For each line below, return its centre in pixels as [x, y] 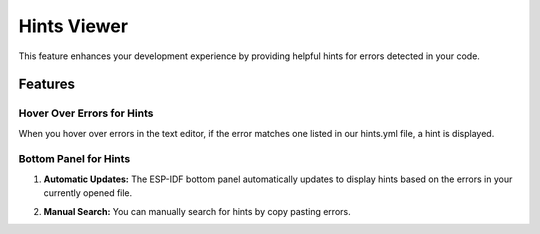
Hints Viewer [73, 26]
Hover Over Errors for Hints [86, 113]
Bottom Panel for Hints [74, 159]
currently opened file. [88, 193]
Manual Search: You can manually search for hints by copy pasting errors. [197, 211]
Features [46, 84]
